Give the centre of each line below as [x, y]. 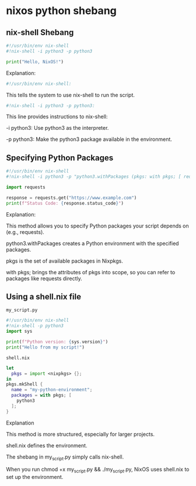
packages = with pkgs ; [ [41, 395]
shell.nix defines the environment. [47, 445]
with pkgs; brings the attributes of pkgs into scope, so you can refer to [91, 272]
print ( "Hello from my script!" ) [45, 347]
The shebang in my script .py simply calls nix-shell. [65, 457]
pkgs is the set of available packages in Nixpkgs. [65, 261]
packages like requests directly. [44, 278]
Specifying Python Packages [60, 158]
